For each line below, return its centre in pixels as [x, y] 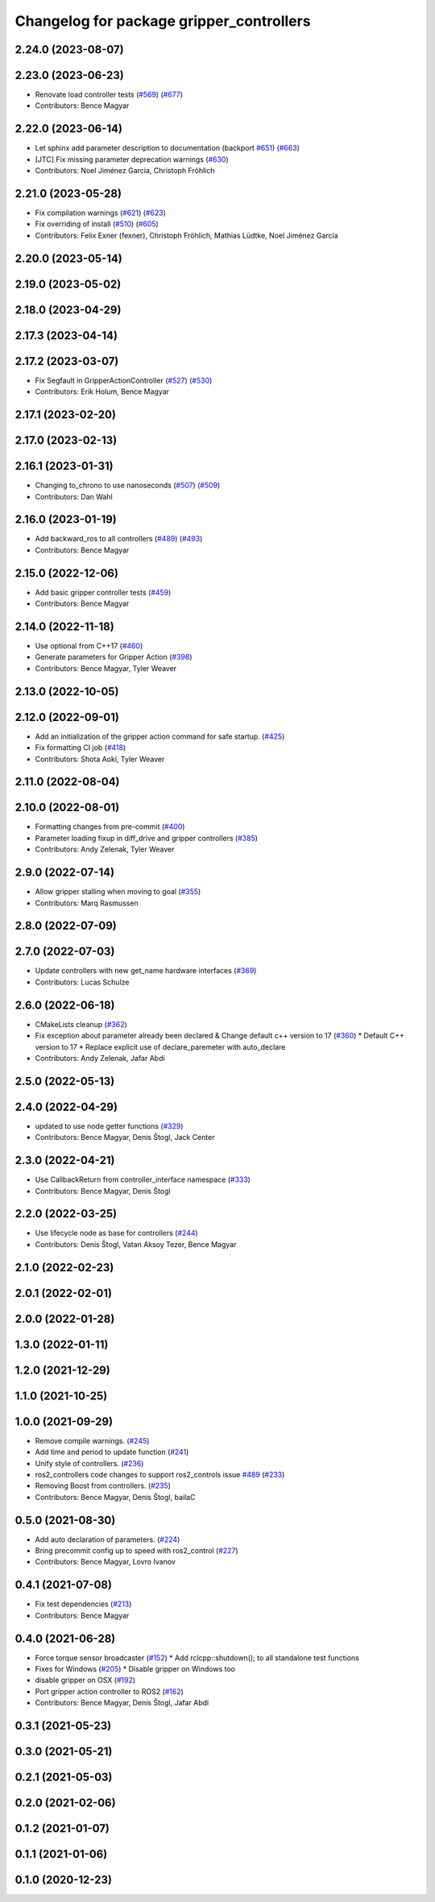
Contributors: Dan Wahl [74, 496]
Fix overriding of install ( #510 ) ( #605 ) [97, 224]
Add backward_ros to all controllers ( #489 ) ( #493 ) [119, 539]
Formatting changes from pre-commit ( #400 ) [110, 827]
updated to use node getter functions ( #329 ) [110, 1126]
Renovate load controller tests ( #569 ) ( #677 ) [109, 95]
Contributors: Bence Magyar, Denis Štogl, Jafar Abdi [122, 1703]
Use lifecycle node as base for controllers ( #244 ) [117, 1233]
